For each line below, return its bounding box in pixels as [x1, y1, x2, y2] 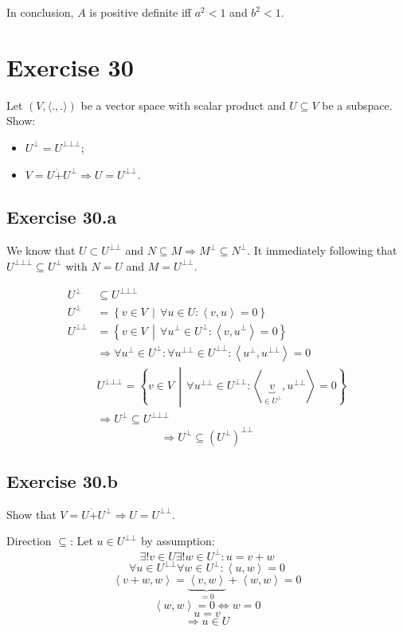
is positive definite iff [89, 4, 192, 20]
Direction [6, 533, 52, 549]
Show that [6, 505, 57, 522]
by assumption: [140, 533, 215, 549]
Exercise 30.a [6, 205, 117, 229]
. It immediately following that [247, 242, 397, 259]
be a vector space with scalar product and [80, 96, 286, 113]
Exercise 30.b [6, 469, 118, 494]
